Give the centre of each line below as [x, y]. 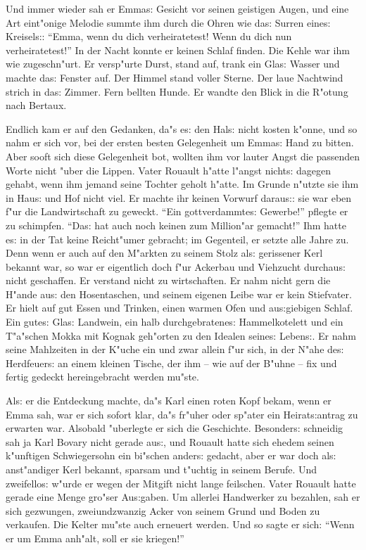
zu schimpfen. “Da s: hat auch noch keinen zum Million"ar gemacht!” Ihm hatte [176, 225]
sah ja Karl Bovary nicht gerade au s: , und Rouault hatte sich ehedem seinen [170, 441]
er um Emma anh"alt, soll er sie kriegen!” [95, 538]
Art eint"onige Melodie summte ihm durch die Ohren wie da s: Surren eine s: [168, 22]
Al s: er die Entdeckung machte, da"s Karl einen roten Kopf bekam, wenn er [169, 401]
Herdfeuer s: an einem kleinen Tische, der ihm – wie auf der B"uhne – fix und [171, 363]
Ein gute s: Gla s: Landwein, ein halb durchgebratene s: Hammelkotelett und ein [175, 322]
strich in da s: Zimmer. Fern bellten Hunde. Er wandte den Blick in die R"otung [177, 91]
